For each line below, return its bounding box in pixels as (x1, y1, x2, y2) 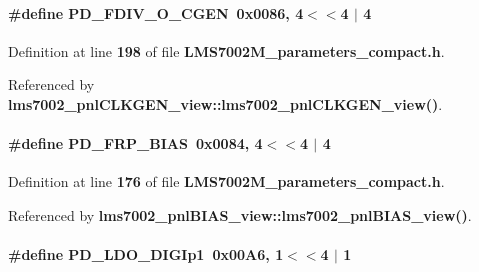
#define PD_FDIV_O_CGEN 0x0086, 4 (8, 2, 304, 23)
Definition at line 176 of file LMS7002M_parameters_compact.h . (8, 171, 445, 192)
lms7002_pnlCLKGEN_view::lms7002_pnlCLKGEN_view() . (8, 93, 443, 114)
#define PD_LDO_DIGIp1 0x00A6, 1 (8, 244, 284, 265)
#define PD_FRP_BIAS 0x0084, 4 (8, 133, 263, 154)
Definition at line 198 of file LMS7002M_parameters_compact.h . (8, 40, 445, 61)
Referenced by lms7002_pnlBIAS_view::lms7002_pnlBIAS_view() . (8, 204, 472, 225)
